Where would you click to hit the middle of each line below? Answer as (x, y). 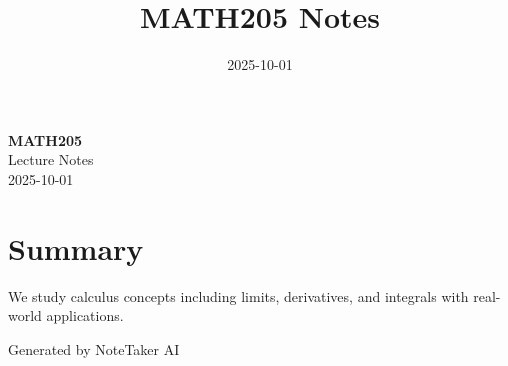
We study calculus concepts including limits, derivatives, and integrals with (238, 295)
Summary (76, 247)
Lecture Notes (51, 159)
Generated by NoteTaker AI (94, 348)
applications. (85, 315)
